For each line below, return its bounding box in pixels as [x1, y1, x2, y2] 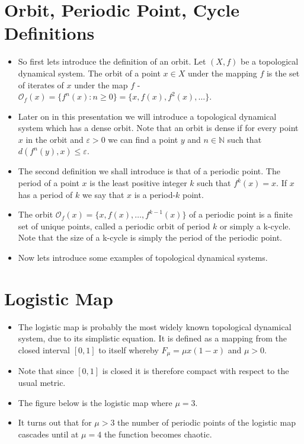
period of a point [18, 177, 79, 189]
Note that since [18, 365, 74, 377]
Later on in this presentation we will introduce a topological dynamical [18, 110, 277, 122]
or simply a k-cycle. [219, 219, 291, 232]
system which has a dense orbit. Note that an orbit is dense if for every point [18, 122, 299, 134]
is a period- [134, 188, 176, 200]
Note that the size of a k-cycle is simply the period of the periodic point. [18, 231, 282, 244]
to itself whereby [98, 343, 159, 356]
